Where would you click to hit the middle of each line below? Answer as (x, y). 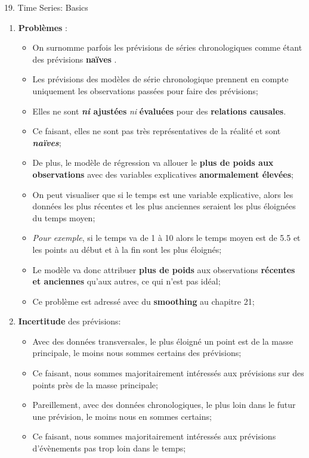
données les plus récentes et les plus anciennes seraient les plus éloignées (164, 206)
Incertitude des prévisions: (69, 321)
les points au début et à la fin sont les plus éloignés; (127, 249)
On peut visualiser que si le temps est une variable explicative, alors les (163, 194)
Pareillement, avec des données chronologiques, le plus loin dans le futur (164, 405)
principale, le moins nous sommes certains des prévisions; (137, 353)
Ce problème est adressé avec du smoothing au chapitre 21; (143, 301)
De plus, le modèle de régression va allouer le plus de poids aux (153, 163)
